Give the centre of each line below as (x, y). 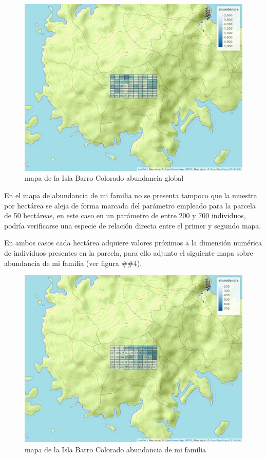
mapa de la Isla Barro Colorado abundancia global (104, 178)
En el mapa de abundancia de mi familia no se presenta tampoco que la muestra (131, 195)
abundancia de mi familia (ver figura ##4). (73, 263)
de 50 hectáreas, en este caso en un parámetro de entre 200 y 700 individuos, (125, 215)
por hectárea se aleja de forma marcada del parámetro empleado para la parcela (130, 205)
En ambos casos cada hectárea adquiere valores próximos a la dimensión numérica (133, 243)
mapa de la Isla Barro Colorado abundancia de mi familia (116, 449)
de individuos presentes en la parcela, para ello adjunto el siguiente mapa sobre (129, 252)
